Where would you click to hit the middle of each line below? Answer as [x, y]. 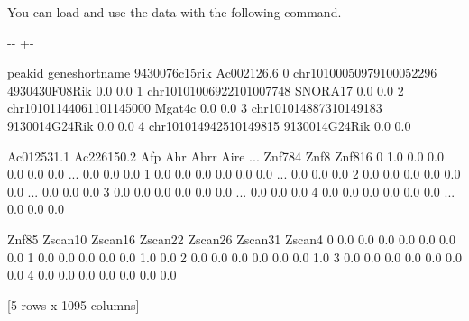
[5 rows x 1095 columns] [74, 304]
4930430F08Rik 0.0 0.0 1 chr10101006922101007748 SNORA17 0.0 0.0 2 [206, 90]
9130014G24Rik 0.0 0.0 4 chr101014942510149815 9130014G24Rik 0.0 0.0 [209, 125]
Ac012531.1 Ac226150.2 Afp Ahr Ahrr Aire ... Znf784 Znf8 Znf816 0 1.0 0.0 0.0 [225, 156]
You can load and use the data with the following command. [175, 12]
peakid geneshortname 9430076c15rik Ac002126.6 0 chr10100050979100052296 [222, 73]
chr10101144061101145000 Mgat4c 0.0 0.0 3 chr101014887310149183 [195, 108]
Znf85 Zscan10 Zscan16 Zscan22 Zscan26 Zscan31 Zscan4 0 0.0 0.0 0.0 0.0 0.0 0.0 [231, 238]
